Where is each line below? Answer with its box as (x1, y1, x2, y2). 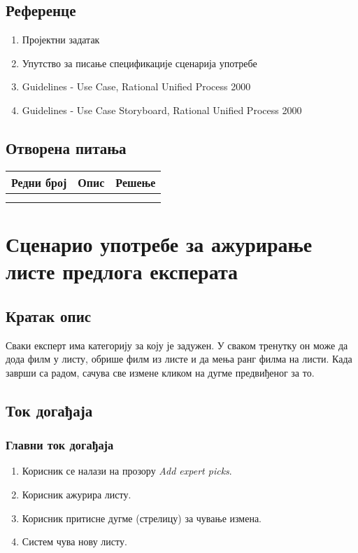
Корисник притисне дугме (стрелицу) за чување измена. (22, 510, 262, 525)
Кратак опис (6, 304, 92, 326)
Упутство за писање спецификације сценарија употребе (22, 55, 257, 70)
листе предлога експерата (6, 257, 238, 286)
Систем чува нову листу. (22, 534, 127, 549)
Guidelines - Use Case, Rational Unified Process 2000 (22, 79, 251, 94)
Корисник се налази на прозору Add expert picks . (22, 463, 232, 478)
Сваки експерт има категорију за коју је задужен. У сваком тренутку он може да (6, 337, 348, 352)
